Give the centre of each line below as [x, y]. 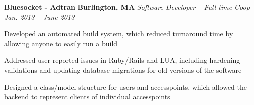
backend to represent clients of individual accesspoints [87, 97]
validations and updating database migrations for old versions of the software [123, 70]
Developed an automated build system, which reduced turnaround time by [119, 33]
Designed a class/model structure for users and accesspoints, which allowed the [125, 87]
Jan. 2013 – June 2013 [39, 16]
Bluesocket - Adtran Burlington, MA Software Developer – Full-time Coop [127, 7]
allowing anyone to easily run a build [61, 43]
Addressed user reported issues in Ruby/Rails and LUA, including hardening [122, 60]
